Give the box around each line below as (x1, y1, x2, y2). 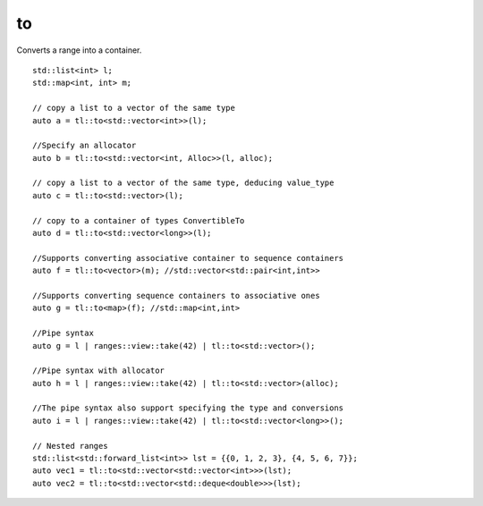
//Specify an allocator (32, 140, 137, 151)
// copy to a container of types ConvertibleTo (32, 215, 245, 225)
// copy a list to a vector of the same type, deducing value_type (32, 178, 335, 188)
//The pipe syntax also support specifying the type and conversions (32, 403, 344, 413)
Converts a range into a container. (16, 45, 142, 55)
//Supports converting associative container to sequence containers (32, 253, 344, 263)
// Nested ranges (32, 441, 108, 451)
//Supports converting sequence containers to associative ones (32, 291, 321, 300)
